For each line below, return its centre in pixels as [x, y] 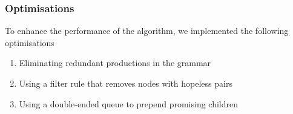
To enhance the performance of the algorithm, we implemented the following [147, 31]
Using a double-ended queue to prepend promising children [128, 103]
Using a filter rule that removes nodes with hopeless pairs [126, 83]
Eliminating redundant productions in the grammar [115, 63]
